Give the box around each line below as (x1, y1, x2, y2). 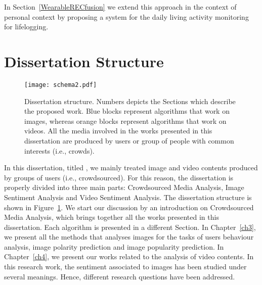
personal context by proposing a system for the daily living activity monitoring (4, 11, 249, 22)
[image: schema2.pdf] (24, 81, 97, 88)
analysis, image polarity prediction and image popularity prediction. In (4, 241, 224, 252)
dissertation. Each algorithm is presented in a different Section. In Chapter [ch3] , (4, 221, 256, 232)
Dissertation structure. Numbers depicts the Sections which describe (24, 96, 236, 106)
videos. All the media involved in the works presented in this (24, 125, 212, 136)
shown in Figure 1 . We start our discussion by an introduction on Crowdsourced (4, 202, 254, 212)
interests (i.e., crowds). (24, 145, 95, 156)
